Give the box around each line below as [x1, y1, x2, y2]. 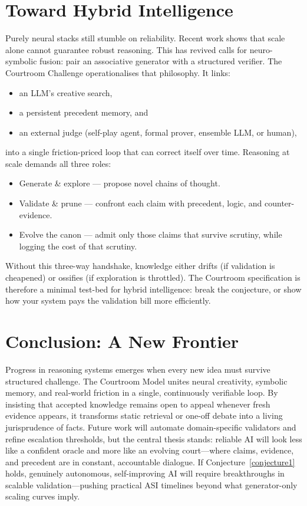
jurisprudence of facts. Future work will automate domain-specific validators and [5, 420, 296, 433]
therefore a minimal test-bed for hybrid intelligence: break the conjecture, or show [5, 282, 302, 295]
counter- [265, 197, 295, 209]
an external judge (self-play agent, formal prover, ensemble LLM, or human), [19, 126, 297, 138]
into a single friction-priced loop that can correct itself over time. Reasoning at [5, 146, 290, 158]
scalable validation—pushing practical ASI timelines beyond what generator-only [5, 478, 298, 491]
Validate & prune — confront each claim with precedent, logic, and [19, 197, 262, 209]
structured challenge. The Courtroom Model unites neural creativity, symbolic [5, 374, 288, 387]
